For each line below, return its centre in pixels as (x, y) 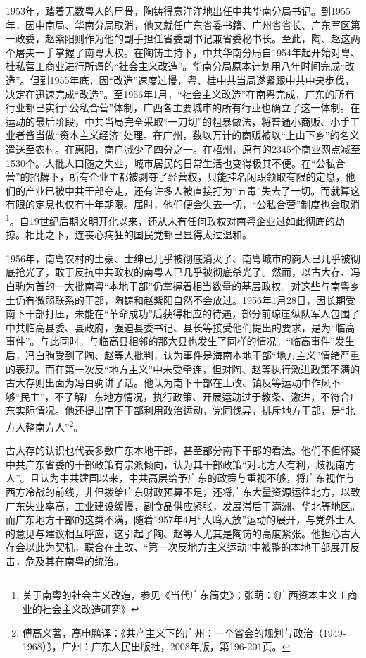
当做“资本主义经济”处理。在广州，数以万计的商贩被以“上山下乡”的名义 (197, 135)
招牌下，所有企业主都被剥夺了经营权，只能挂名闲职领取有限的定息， (188, 177)
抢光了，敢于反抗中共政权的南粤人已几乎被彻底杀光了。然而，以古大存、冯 (188, 272)
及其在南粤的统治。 (79, 560)
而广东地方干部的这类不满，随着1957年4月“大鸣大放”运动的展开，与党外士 (176, 519)
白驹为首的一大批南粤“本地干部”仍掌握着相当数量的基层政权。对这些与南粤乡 (183, 285)
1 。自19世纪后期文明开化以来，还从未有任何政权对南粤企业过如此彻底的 (170, 219)
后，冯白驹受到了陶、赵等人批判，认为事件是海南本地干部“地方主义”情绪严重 (183, 354)
